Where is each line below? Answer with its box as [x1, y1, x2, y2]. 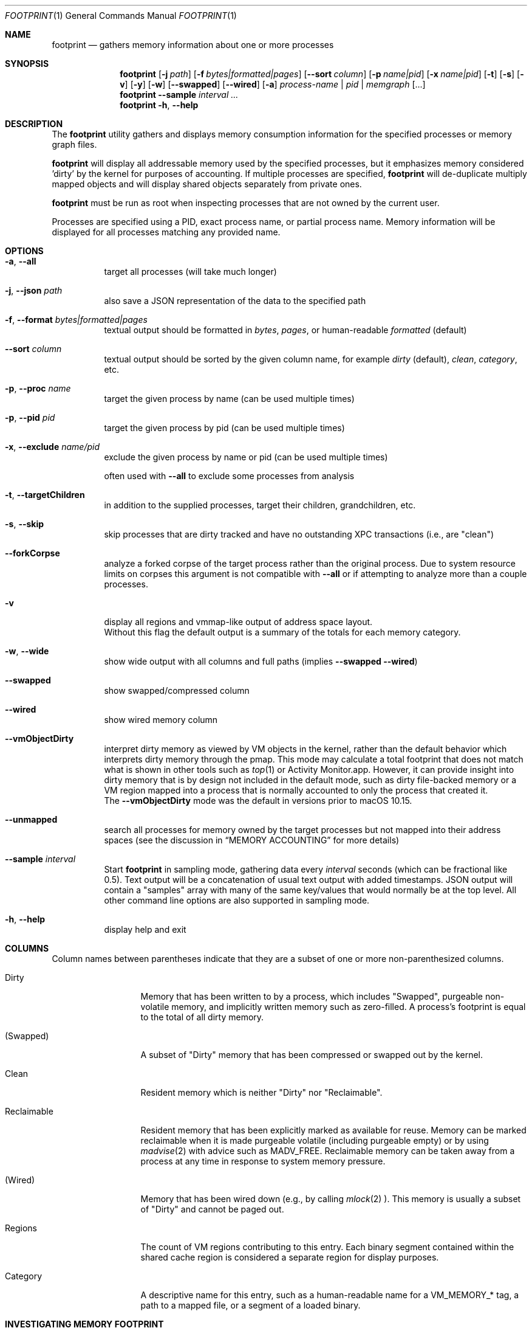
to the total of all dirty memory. [140, 1012, 264, 1022]
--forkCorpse [5, 548, 60, 558]
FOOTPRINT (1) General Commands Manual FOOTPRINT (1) [5, 10, 237, 21]
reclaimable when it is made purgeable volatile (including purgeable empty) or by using [140, 1135, 489, 1146]
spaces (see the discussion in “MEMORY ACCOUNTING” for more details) [104, 835, 400, 845]
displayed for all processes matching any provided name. [52, 227, 281, 237]
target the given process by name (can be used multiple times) [104, 393, 355, 404]
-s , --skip [5, 519, 44, 529]
